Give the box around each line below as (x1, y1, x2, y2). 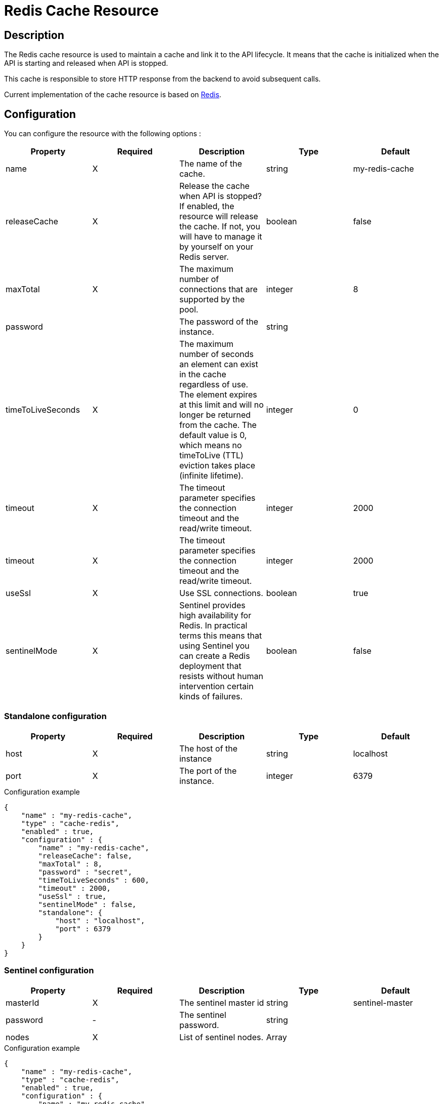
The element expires (179, 389, 257, 400)
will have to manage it (179, 231, 262, 242)
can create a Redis (179, 651, 250, 661)
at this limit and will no (179, 400, 264, 410)
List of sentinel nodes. (179, 1032, 264, 1042)
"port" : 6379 (55, 924, 111, 933)
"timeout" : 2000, (38, 884, 111, 892)
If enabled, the (179, 201, 234, 212)
